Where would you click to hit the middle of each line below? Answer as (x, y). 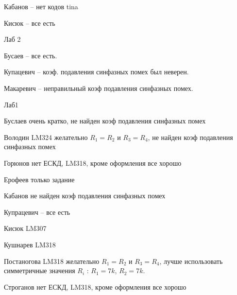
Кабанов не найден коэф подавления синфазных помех (85, 196)
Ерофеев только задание (39, 179)
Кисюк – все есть (30, 23)
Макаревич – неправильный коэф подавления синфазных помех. (99, 88)
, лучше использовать (191, 261)
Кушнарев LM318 (30, 244)
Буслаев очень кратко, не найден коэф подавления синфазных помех (105, 121)
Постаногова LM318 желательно (52, 261)
